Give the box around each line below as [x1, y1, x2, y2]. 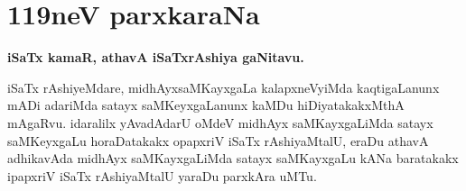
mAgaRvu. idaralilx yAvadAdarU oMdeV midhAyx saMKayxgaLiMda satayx [7, 113, 433, 132]
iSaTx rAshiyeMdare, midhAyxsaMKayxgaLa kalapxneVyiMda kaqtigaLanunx [7, 77, 440, 96]
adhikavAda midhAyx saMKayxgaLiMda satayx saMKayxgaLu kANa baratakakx [7, 149, 459, 168]
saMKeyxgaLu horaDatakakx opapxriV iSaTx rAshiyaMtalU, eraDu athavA [7, 131, 429, 150]
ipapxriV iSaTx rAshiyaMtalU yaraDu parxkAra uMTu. [7, 166, 317, 185]
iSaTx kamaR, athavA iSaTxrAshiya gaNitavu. [7, 48, 304, 67]
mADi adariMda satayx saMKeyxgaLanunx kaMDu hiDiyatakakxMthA [7, 95, 405, 114]
